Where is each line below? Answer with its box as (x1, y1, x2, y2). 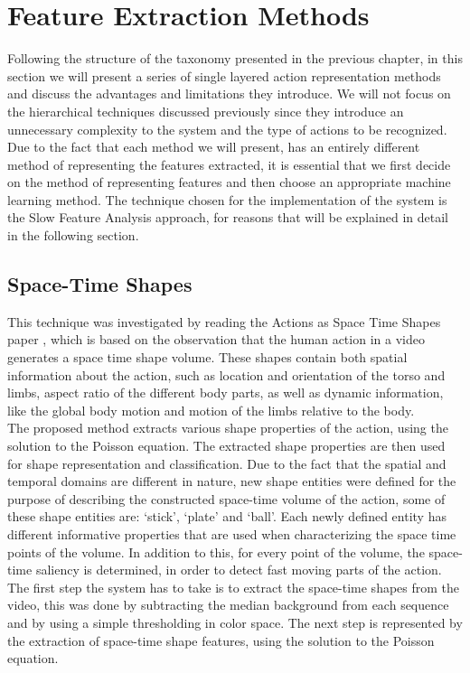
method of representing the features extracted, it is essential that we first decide (7, 154, 451, 173)
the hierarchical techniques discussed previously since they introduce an (7, 101, 404, 120)
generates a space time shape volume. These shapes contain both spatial (7, 348, 408, 367)
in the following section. (7, 226, 139, 245)
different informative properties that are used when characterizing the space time (7, 524, 456, 543)
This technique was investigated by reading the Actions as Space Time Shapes (7, 312, 441, 331)
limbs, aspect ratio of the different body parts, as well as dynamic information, (7, 383, 444, 402)
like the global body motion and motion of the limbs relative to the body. (7, 400, 415, 419)
